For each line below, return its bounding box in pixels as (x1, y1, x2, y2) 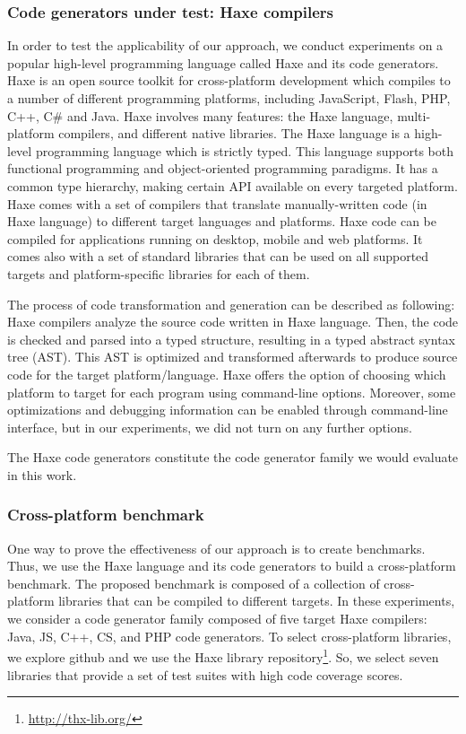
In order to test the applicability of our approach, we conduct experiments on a (7, 36, 444, 55)
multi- (397, 106, 431, 125)
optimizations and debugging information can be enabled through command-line (7, 400, 448, 419)
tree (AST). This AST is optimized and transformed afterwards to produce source (7, 347, 458, 366)
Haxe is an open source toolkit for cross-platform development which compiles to (7, 71, 451, 90)
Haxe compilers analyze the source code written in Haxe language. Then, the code (7, 312, 459, 331)
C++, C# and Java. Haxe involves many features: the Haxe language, (7, 106, 393, 125)
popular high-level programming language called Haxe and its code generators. (7, 53, 439, 72)
